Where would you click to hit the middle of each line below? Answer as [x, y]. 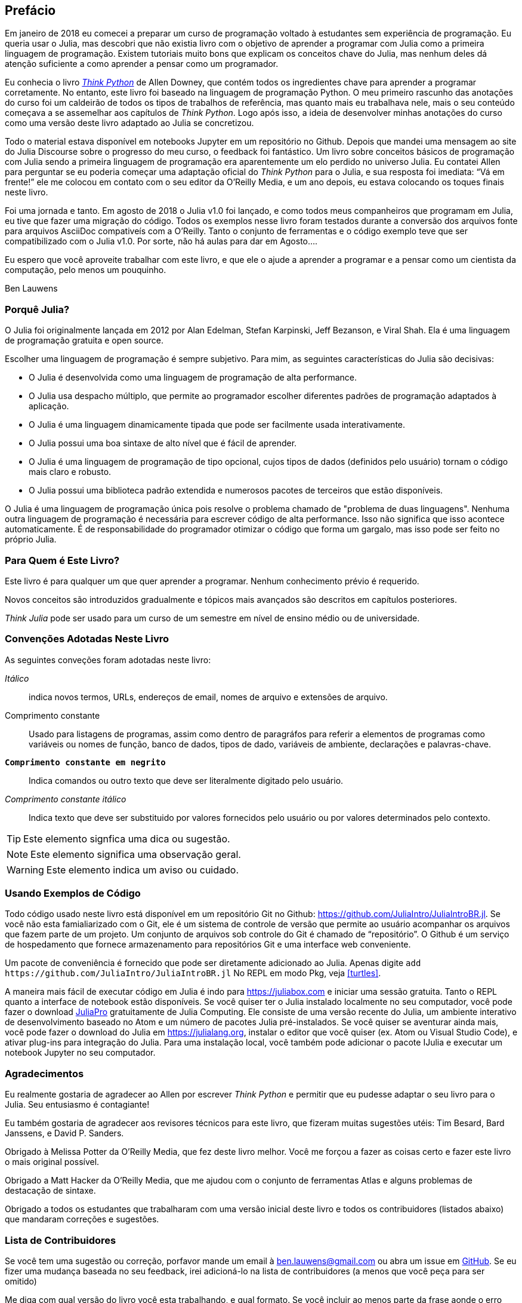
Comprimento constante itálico [66, 799]
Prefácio [30, 10]
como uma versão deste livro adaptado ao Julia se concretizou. [129, 123]
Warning [25, 870]
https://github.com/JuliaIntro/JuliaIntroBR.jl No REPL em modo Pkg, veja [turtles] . [193, 973]
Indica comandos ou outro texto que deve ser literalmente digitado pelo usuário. [186, 780]
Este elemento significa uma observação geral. [136, 854]
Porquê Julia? [37, 309]
